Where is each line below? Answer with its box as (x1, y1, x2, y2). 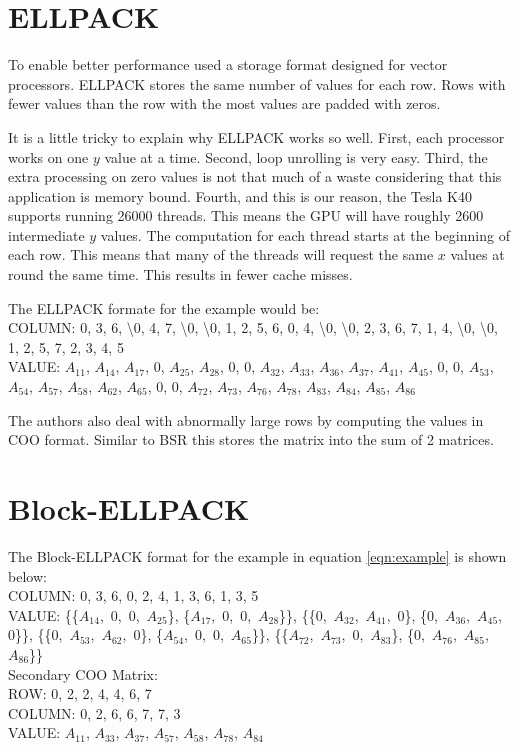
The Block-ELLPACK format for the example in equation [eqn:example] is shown (8, 545, 507, 566)
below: (8, 565, 47, 586)
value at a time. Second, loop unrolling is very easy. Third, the (104, 146, 488, 167)
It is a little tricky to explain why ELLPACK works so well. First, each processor (8, 126, 505, 147)
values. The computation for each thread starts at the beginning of (100, 224, 510, 245)
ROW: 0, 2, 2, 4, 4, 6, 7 (8, 683, 152, 704)
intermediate (8, 224, 85, 245)
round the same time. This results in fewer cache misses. (8, 264, 353, 285)
